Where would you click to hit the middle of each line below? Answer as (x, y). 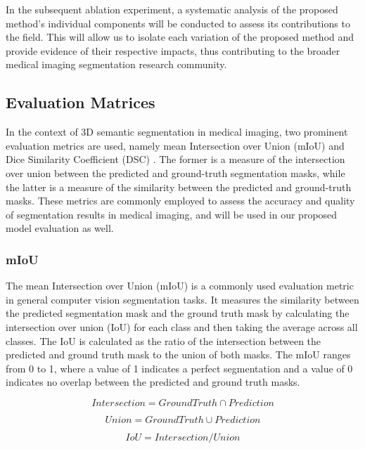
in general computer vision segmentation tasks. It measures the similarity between (182, 299)
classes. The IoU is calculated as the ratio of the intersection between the (164, 340)
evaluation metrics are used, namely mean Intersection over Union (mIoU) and (175, 145)
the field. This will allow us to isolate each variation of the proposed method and (180, 37)
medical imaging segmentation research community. (116, 64)
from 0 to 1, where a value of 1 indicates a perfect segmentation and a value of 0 (179, 368)
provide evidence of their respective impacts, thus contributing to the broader (173, 50)
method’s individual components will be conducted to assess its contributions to (178, 23)
